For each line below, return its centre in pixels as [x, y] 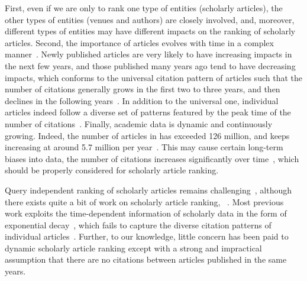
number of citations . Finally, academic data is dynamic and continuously [139, 123]
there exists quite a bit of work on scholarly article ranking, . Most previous [144, 201]
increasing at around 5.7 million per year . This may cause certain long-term [144, 147]
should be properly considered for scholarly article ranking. [112, 170]
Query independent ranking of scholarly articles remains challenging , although [148, 190]
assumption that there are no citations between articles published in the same [146, 259]
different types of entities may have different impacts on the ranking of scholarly [150, 31]
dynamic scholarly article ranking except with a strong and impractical [133, 248]
